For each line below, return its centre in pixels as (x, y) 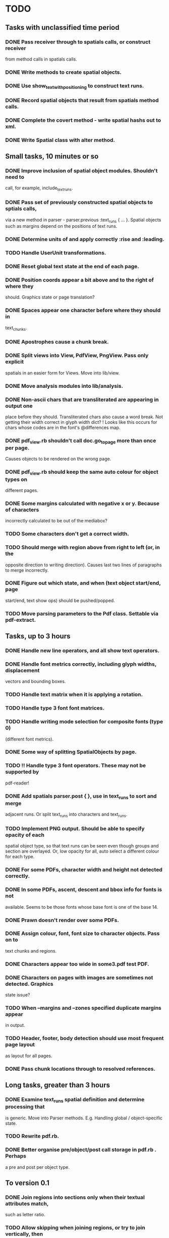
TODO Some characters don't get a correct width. (67, 534)
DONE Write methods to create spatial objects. (64, 72)
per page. (17, 448)
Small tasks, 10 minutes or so (52, 156)
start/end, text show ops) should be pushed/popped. (60, 600)
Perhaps (16, 1156)
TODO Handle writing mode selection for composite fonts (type (84, 722)
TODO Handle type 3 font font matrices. (55, 708)
